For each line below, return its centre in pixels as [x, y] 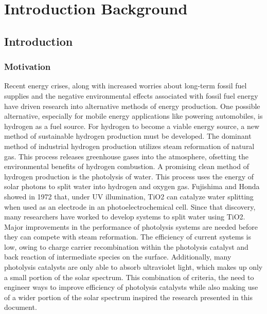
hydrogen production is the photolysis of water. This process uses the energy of [129, 176]
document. [21, 307]
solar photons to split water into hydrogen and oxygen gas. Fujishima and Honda [132, 186]
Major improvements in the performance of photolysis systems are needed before [131, 226]
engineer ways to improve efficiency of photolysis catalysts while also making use [131, 287]
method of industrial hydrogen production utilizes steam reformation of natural [129, 146]
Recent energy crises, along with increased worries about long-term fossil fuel [126, 86]
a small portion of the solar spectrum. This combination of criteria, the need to [129, 277]
